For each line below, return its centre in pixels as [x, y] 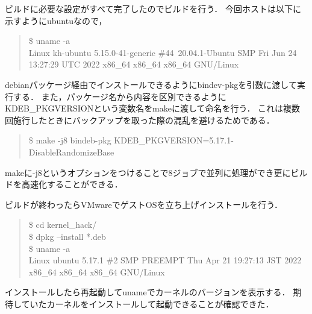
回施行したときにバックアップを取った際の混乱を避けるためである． [140, 120]
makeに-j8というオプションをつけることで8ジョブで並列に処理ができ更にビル [156, 172]
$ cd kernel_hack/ [63, 225]
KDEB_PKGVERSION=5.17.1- [174, 140]
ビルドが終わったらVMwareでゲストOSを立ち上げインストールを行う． [144, 204]
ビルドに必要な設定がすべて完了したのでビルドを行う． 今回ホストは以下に [153, 8]
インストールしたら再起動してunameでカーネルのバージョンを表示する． [148, 292]
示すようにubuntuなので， [56, 20]
